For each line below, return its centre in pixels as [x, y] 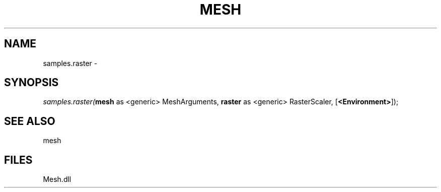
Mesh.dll [57, 179]
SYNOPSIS [31, 83]
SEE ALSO [30, 121]
